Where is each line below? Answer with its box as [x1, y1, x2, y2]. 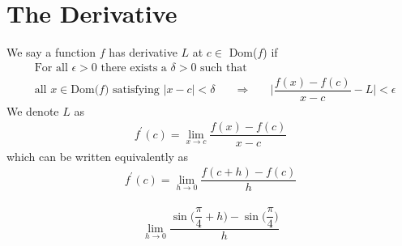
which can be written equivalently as [6, 147, 189, 164]
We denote [6, 102, 59, 119]
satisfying [113, 84, 160, 96]
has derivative [109, 44, 177, 61]
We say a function [6, 44, 96, 61]
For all [34, 61, 68, 74]
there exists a [100, 61, 167, 74]
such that [200, 61, 247, 74]
